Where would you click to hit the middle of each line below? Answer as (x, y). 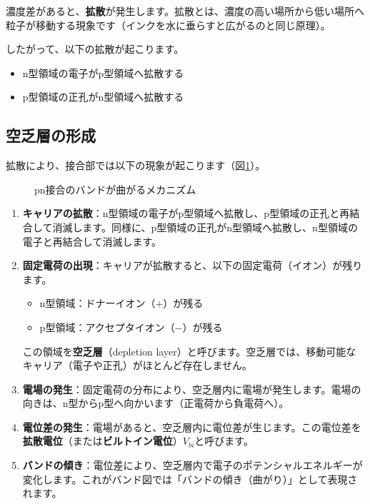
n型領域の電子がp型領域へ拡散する (103, 72)
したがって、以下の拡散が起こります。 (95, 49)
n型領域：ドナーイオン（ (97, 303)
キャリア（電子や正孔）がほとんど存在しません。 (137, 365)
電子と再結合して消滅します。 (92, 241)
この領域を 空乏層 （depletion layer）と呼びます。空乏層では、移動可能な (189, 351)
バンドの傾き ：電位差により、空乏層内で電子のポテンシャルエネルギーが (192, 465)
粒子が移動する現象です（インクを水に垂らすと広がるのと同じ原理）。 (168, 25)
